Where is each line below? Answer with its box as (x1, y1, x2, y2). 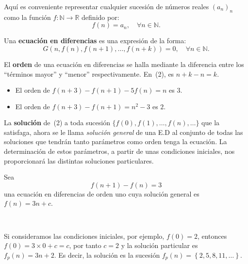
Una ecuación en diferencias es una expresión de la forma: (4, 35, 186, 46)
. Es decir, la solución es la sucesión (54, 249, 160, 260)
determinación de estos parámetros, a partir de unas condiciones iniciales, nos (4, 146, 235, 156)
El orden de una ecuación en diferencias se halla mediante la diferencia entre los (4, 59, 244, 69)
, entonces (197, 231, 227, 241)
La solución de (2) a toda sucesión (4, 117, 110, 128)
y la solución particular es (121, 240, 198, 250)
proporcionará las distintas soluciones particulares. (4, 155, 154, 165)
